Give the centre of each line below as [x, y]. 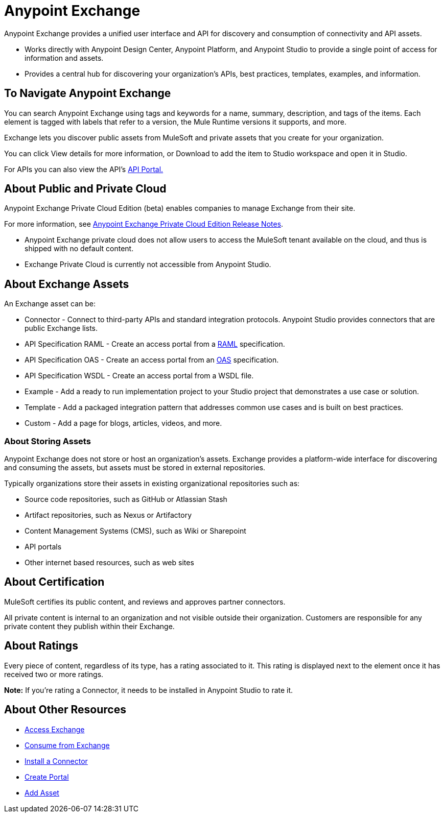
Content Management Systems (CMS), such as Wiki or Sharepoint [135, 531]
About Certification [54, 582]
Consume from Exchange [67, 745]
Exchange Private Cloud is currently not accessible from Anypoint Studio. [148, 265]
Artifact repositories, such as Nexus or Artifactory [108, 515]
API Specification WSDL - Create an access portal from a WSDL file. [139, 376]
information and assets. [64, 58]
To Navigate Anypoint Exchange [88, 93]
